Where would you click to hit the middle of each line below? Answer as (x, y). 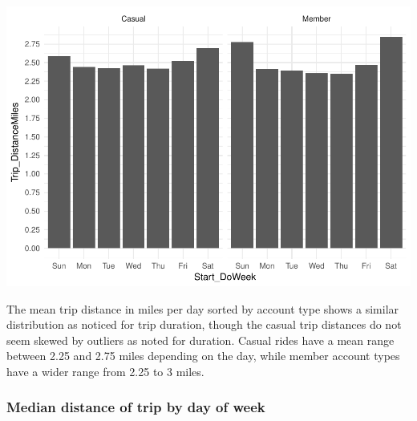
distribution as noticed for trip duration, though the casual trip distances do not (204, 324)
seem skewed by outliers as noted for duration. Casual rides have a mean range (200, 340)
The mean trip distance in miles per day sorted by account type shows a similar (203, 308)
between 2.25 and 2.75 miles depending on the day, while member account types (203, 356)
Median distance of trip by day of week (136, 407)
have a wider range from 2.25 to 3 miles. (105, 371)
